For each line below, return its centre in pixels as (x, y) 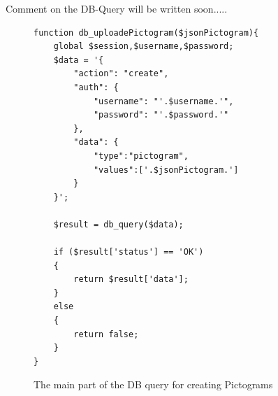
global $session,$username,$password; (144, 47)
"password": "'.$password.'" (161, 115)
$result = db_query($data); (118, 224)
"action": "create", (121, 74)
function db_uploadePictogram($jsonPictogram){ (146, 33)
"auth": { (96, 87)
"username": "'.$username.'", (163, 101)
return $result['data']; (131, 280)
